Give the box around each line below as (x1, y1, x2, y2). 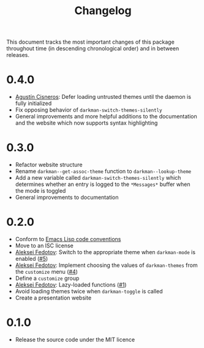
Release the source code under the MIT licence (15, 336, 135, 343)
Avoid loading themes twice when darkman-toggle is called (15, 288, 163, 295)
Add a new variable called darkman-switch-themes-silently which (15, 174, 181, 182)
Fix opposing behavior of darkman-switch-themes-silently (15, 106, 162, 114)
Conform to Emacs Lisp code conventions (15, 236, 121, 242)
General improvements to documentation (15, 194, 119, 201)
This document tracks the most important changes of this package (6, 38, 175, 46)
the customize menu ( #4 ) (15, 268, 78, 275)
